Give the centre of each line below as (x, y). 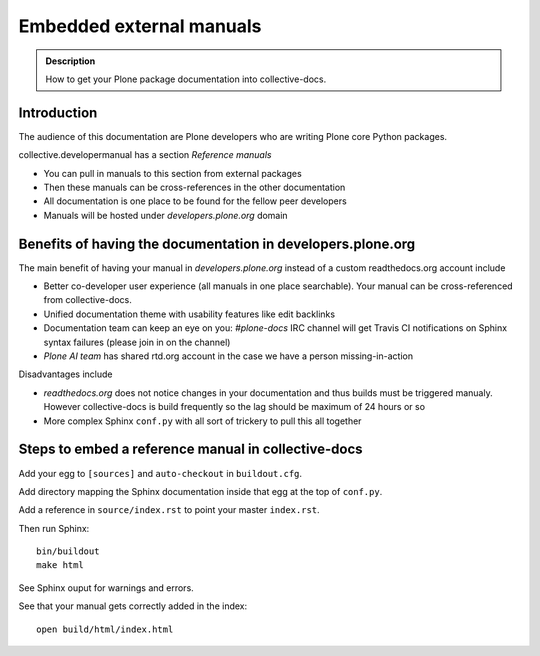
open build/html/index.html (105, 629)
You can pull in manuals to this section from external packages (172, 173)
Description (70, 61)
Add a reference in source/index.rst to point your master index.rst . (169, 510)
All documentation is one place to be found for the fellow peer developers (195, 201)
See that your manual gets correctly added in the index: (133, 606)
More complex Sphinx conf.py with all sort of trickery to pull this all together (202, 421)
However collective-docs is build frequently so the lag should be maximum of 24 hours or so (234, 407)
